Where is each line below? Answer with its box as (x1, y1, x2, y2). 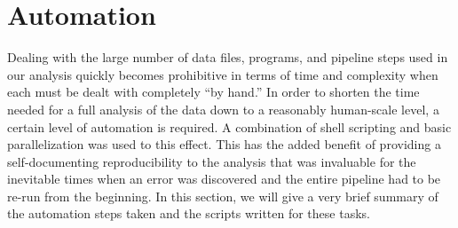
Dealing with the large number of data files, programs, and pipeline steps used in (7, 48, 448, 67)
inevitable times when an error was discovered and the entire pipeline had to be (7, 169, 441, 188)
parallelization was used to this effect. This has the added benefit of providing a (7, 135, 441, 153)
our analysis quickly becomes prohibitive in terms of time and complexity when (7, 65, 438, 83)
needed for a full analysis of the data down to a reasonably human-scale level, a (7, 99, 439, 118)
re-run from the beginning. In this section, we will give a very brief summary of (7, 186, 438, 205)
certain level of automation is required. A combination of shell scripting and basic (7, 117, 452, 136)
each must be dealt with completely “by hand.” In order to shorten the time (7, 83, 420, 101)
